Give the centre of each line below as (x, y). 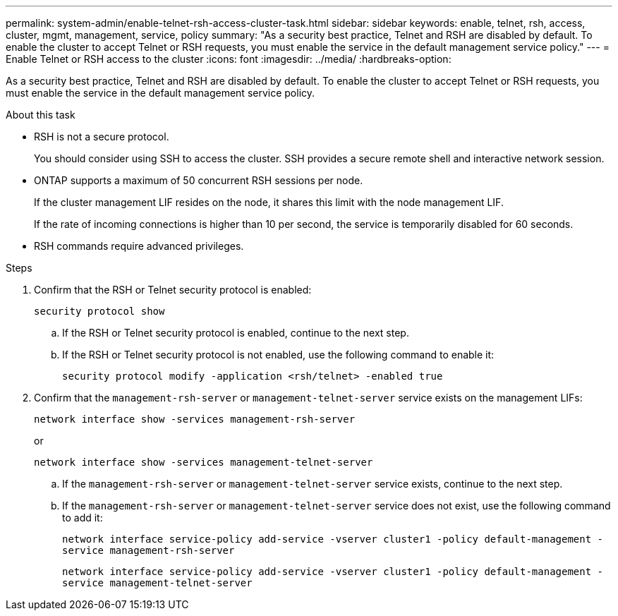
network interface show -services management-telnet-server (204, 462)
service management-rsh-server (149, 550)
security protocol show (99, 311)
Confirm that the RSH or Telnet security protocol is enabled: (173, 290)
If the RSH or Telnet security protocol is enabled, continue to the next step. (236, 333)
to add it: (83, 518)
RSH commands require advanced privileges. (139, 246)
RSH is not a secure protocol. (102, 137)
